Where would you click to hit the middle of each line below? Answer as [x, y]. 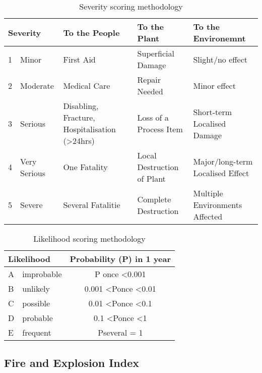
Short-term [212, 112]
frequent [37, 332]
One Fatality [85, 167]
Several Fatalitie [92, 205]
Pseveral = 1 [120, 332]
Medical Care [87, 85]
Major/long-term [223, 161]
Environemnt [219, 38]
